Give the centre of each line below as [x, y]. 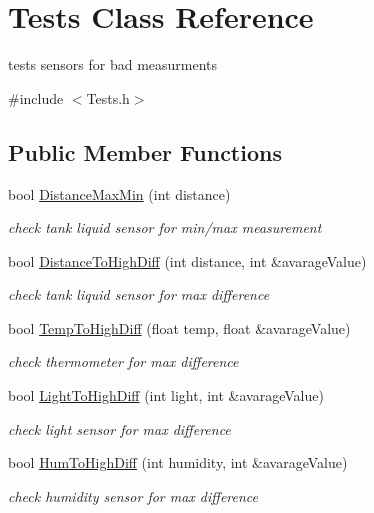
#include [36, 97]
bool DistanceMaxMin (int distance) [119, 193]
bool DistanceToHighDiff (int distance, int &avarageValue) [187, 260]
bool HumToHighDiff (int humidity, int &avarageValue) [178, 462]
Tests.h [108, 97]
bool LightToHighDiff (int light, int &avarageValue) [166, 395]
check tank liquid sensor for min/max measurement [165, 227]
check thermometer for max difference [123, 361]
